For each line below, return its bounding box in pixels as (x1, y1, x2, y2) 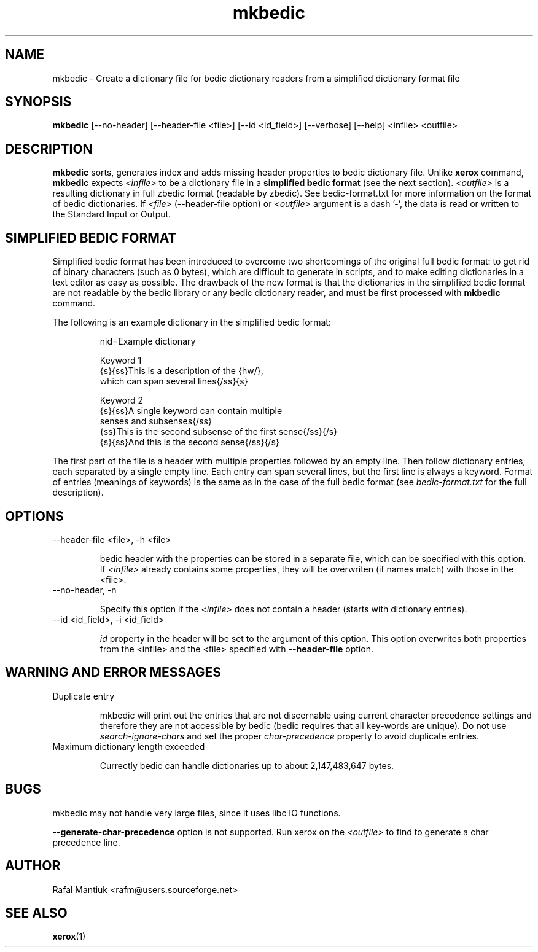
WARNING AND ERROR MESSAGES (5, 665, 222, 681)
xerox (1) (52, 931, 86, 942)
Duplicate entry (52, 690, 115, 701)
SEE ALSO (5, 905, 68, 921)
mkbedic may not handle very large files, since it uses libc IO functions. (52, 807, 341, 818)
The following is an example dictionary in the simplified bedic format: (52, 317, 331, 328)
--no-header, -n (52, 584, 117, 595)
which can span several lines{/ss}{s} (99, 376, 248, 387)
